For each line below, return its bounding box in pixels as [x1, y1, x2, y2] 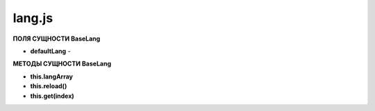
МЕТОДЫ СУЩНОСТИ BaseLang [12, 59, 111, 68]
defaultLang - [30, 47, 71, 55]
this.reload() [30, 82, 67, 90]
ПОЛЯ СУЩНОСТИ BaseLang [12, 34, 101, 43]
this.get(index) [30, 92, 74, 100]
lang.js [12, 10, 53, 26]
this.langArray [30, 72, 73, 81]
